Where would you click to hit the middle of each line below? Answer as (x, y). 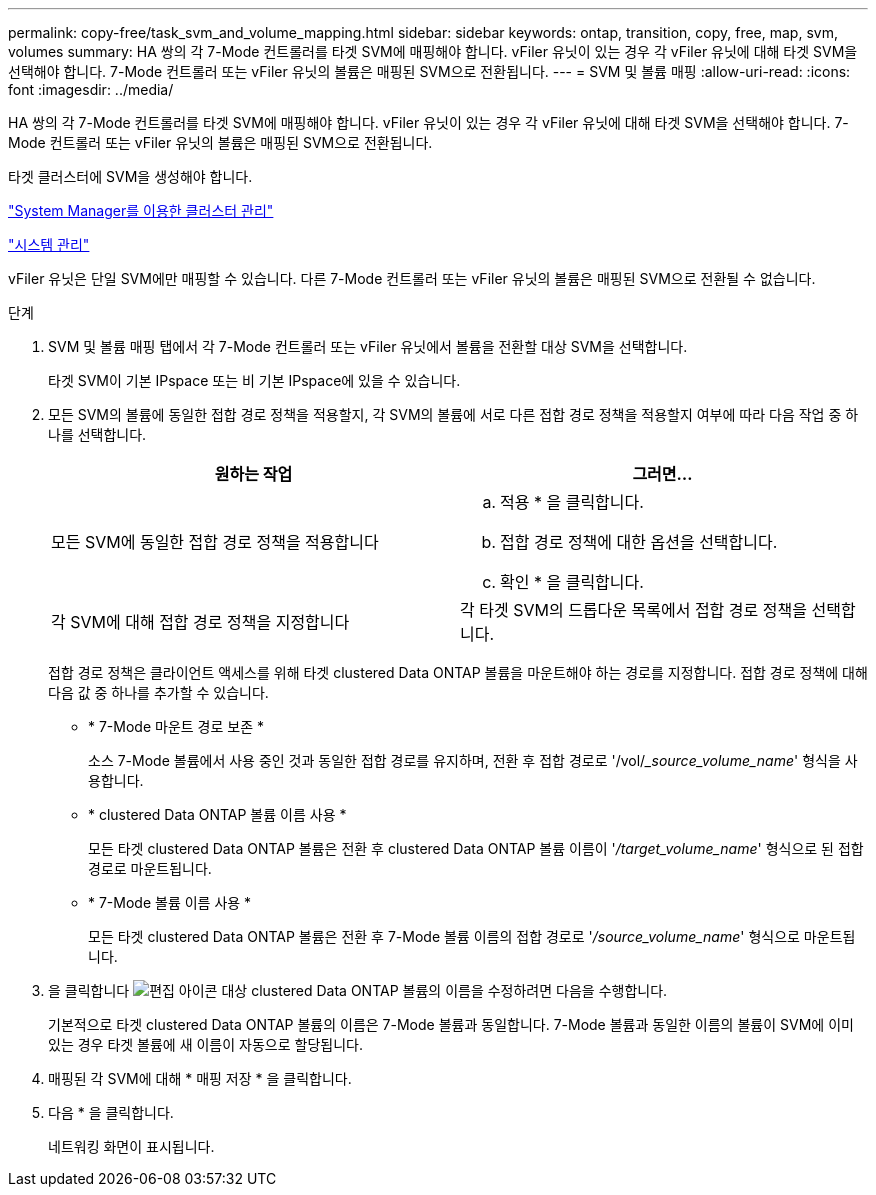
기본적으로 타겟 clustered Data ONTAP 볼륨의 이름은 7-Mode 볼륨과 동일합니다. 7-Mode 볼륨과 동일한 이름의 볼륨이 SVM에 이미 (451, 1024)
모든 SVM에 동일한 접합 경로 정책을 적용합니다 (215, 542)
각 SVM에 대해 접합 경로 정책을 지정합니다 (200, 622)
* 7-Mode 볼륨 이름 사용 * (170, 902)
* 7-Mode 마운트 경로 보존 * (176, 726)
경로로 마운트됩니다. (150, 868)
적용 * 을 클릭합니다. (572, 502)
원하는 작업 (253, 474)
